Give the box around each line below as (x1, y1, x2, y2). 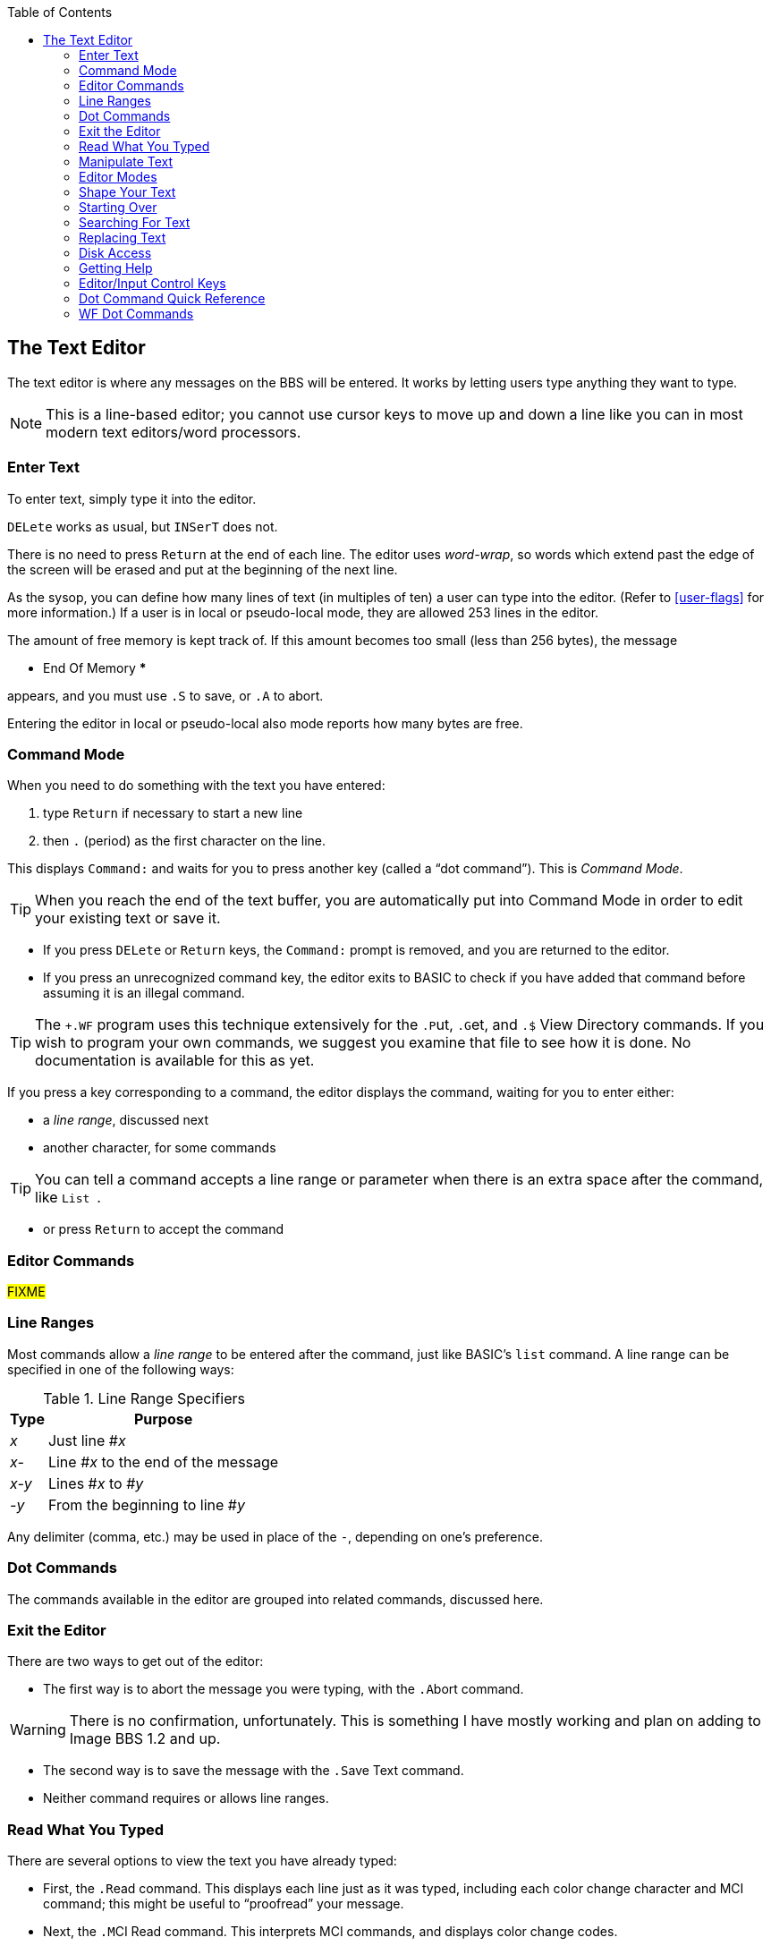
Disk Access (79, 245, 152, 260)
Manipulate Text (79, 154, 174, 169)
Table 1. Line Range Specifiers (43, 1389, 245, 1407)
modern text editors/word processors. (46, 422, 301, 441)
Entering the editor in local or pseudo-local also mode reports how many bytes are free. (7, 715, 523, 731)
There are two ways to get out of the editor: (7, 1653, 264, 1670)
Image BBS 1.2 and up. (69, 1729, 221, 1748)
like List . (35, 1188, 101, 1207)
